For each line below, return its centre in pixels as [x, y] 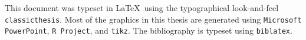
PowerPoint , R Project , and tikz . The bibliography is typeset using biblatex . [149, 30]
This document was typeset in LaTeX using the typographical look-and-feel [142, 8]
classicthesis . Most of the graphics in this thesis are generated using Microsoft [153, 19]
